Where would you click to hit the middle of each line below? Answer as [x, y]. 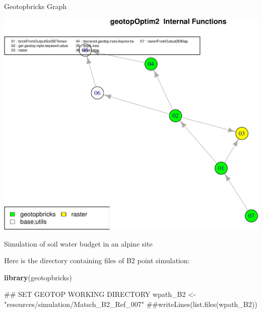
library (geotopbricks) [38, 277]
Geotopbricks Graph [36, 6]
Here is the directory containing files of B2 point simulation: [97, 260]
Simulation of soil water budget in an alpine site [78, 243]
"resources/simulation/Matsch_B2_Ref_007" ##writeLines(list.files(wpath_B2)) [131, 304]
